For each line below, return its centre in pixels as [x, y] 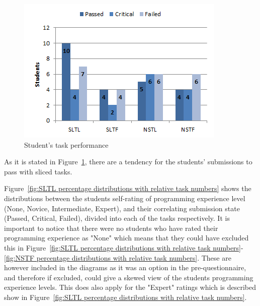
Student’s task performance [66, 144]
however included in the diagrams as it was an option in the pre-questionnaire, [125, 267]
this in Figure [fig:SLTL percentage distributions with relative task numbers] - [124, 247]
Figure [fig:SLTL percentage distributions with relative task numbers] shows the [128, 188]
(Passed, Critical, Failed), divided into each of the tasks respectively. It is [117, 218]
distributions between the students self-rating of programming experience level [125, 198]
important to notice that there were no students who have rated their [111, 228]
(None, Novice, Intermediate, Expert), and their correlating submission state [122, 208]
